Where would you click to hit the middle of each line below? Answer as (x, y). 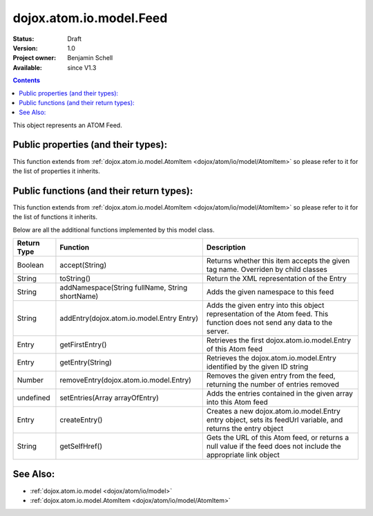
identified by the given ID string (257, 367)
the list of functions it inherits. (55, 217)
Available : (28, 67)
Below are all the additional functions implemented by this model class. (114, 230)
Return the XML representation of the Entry (276, 279)
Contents (27, 80)
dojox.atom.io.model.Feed (90, 18)
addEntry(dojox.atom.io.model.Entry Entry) (129, 318)
